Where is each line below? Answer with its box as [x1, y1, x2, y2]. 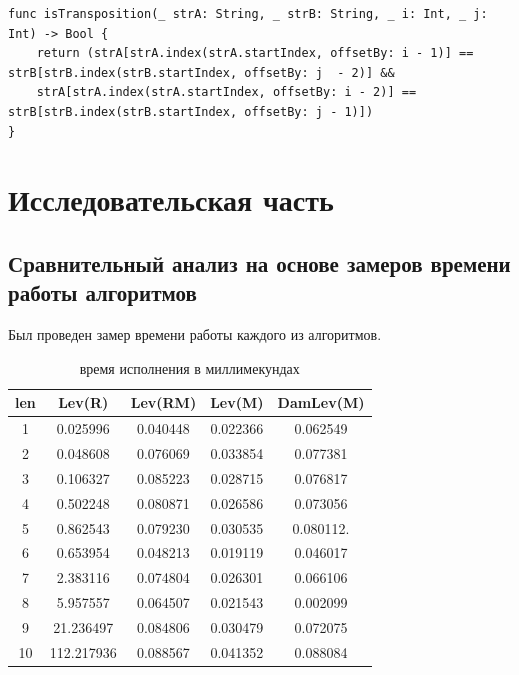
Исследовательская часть [8, 179, 334, 220]
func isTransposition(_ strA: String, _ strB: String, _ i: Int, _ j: [8, 7, 488, 21]
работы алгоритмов [8, 277, 197, 308]
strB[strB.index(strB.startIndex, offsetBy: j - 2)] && [8, 65, 395, 80]
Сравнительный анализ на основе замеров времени [8, 247, 511, 278]
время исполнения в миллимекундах [79, 357, 300, 378]
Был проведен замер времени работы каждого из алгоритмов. [8, 324, 382, 345]
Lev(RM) [130, 392, 197, 413]
